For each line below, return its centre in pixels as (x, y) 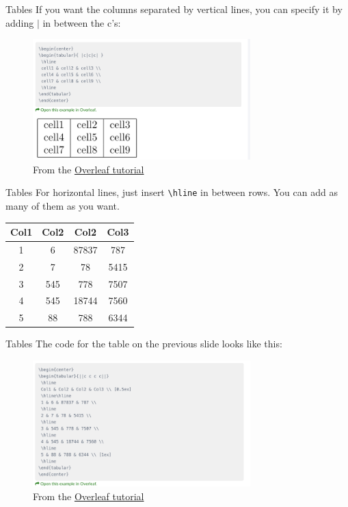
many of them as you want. (63, 206)
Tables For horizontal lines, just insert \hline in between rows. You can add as (172, 192)
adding (20, 22)
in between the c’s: (82, 22)
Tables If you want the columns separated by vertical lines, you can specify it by (174, 9)
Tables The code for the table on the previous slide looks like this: (144, 344)
